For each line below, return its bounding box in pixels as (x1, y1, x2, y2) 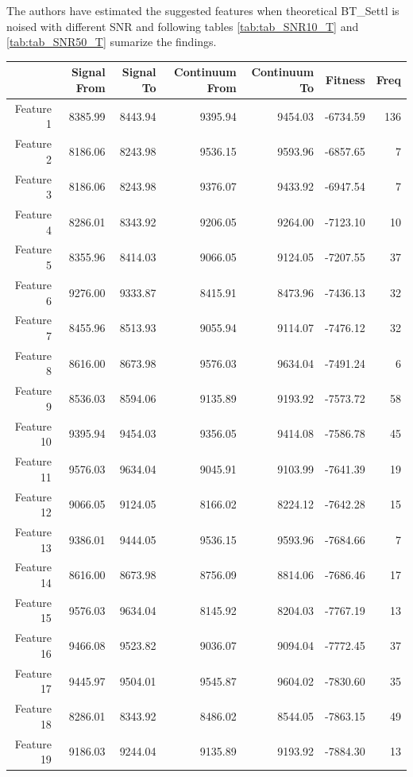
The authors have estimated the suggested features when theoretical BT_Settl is (6, 2, 399, 18)
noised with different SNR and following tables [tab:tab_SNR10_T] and (6, 17, 359, 34)
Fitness (325, 72, 365, 88)
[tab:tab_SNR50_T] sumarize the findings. (6, 33, 217, 50)
